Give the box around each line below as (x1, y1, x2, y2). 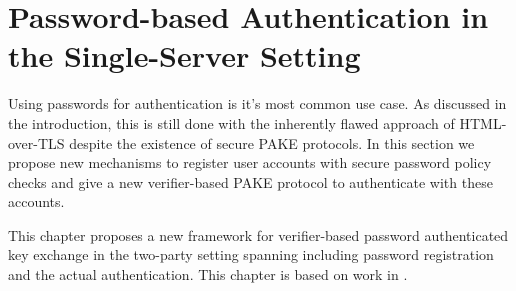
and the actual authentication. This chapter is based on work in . (8, 264, 408, 285)
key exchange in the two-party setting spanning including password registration (8, 244, 494, 265)
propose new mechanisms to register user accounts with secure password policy (8, 152, 492, 173)
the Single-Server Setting (8, 35, 361, 76)
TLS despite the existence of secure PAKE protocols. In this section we (37, 132, 475, 153)
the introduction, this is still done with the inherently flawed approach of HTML (8, 112, 502, 133)
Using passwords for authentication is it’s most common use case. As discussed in (8, 93, 507, 114)
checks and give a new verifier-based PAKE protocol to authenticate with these (8, 171, 493, 192)
